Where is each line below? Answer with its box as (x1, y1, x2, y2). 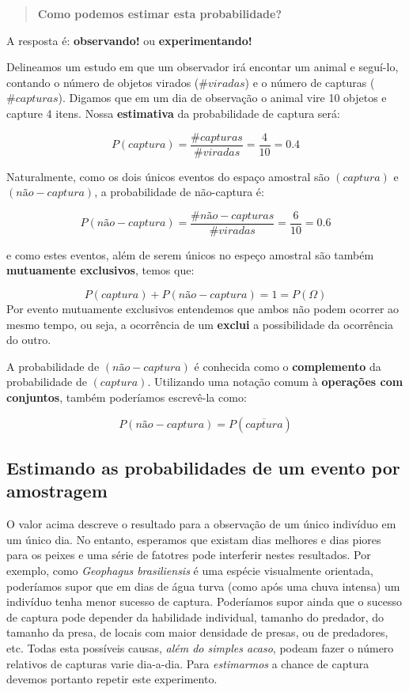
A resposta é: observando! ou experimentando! (6, 32, 252, 48)
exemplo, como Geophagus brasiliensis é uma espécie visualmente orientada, (6, 562, 373, 578)
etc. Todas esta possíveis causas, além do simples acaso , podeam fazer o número (6, 639, 394, 656)
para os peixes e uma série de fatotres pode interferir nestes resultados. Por (6, 546, 371, 563)
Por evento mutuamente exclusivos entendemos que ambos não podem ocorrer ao (6, 301, 400, 317)
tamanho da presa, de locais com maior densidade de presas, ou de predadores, (6, 624, 388, 641)
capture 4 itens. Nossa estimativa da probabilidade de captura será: (6, 104, 340, 121)
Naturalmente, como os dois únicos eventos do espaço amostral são (6, 168, 330, 184)
